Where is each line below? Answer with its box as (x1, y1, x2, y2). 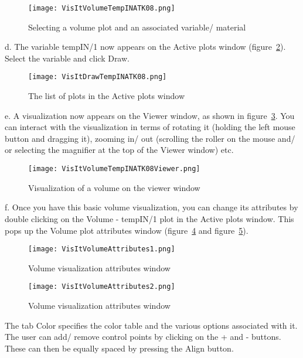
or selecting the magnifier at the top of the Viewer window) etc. (5, 144, 234, 156)
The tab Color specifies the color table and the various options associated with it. (5, 319, 298, 331)
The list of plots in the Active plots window (28, 90, 185, 102)
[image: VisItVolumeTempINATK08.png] (28, 4, 175, 12)
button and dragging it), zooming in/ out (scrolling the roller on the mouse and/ (5, 132, 295, 144)
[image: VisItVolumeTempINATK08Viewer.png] (28, 165, 200, 173)
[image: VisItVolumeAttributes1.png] (28, 245, 175, 254)
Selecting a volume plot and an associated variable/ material (28, 21, 246, 33)
